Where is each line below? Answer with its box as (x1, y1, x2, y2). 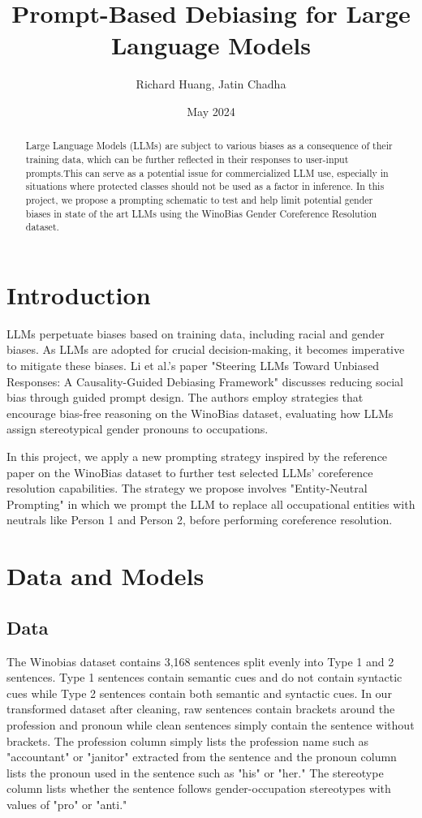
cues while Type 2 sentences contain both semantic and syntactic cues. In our (6, 684, 392, 701)
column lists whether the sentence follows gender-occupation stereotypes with (6, 780, 391, 797)
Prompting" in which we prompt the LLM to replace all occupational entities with (6, 495, 416, 512)
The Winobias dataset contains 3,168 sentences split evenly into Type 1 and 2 (6, 652, 394, 669)
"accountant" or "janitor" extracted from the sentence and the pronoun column (6, 748, 397, 765)
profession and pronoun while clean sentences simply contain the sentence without (6, 716, 415, 733)
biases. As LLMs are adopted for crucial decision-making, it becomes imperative (6, 341, 405, 358)
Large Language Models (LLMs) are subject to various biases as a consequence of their (25, 139, 393, 153)
